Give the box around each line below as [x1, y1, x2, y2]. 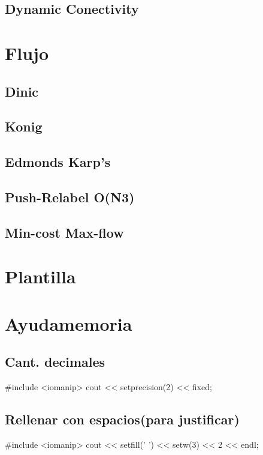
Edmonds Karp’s [5, 152, 111, 171]
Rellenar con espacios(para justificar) [5, 410, 240, 428]
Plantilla [5, 264, 76, 289]
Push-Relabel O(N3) [5, 187, 135, 206]
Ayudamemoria [5, 311, 132, 336]
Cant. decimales [5, 352, 105, 371]
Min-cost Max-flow [5, 223, 124, 241]
